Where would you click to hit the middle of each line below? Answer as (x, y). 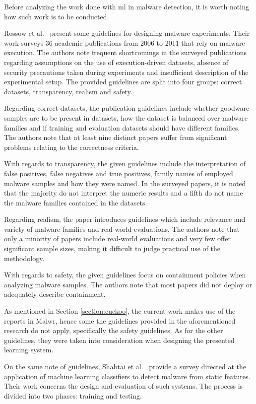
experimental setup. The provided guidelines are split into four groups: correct (123, 82)
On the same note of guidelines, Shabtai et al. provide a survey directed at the (125, 366)
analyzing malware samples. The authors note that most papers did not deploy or (128, 284)
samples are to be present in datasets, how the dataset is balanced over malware (126, 117)
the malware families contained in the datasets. (76, 202)
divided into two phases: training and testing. (73, 395)
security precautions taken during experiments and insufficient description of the (126, 72)
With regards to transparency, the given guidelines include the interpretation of (125, 164)
